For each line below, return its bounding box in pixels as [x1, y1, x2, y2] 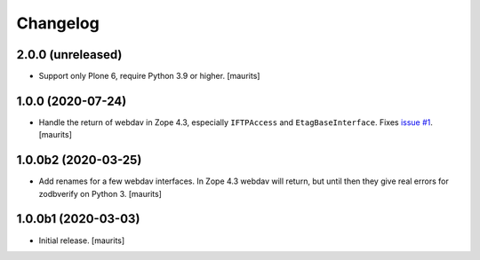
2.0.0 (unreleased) [16, 47, 123, 62]
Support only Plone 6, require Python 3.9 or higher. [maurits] [38, 71, 260, 82]
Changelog [16, 13, 100, 33]
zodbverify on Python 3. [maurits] [38, 188, 162, 199]
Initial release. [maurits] [38, 235, 125, 246]
